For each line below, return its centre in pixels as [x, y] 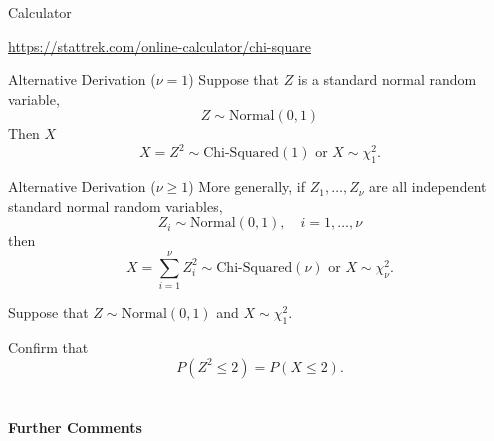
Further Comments [75, 426]
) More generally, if [247, 186]
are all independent [427, 186]
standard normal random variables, [115, 205]
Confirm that [48, 346]
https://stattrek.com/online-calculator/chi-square [159, 45]
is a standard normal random [387, 79]
